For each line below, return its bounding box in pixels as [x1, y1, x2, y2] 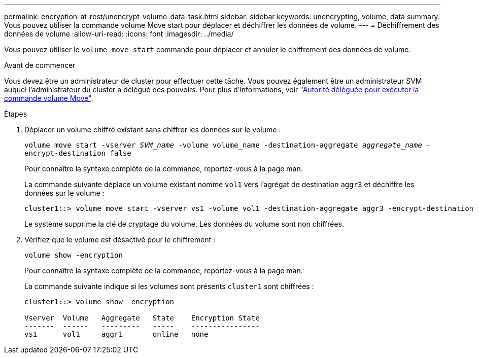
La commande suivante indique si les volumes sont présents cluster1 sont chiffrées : [24, 282, 314, 291]
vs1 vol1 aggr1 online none [24, 330, 209, 338]
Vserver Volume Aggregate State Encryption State [24, 314, 260, 322]
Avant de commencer [4, 61, 76, 69]
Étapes [4, 110, 27, 118]
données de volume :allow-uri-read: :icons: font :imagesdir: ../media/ [4, 29, 234, 38]
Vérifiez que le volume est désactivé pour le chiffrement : [24, 235, 216, 244]
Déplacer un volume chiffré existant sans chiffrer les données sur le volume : [24, 125, 281, 134]
